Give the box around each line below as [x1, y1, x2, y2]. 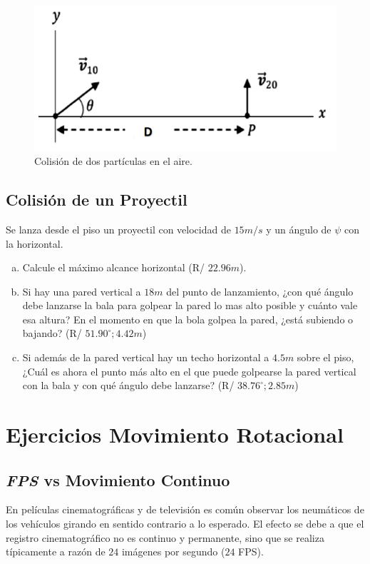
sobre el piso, [297, 350, 354, 365]
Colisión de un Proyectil [6, 188, 187, 211]
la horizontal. [6, 236, 63, 251]
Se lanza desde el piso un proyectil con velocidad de [6, 221, 231, 236]
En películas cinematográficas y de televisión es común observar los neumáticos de [6, 502, 364, 517]
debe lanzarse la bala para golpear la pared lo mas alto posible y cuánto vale [22, 298, 358, 313]
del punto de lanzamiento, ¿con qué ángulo [166, 283, 354, 298]
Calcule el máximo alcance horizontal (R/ [22, 260, 205, 275]
